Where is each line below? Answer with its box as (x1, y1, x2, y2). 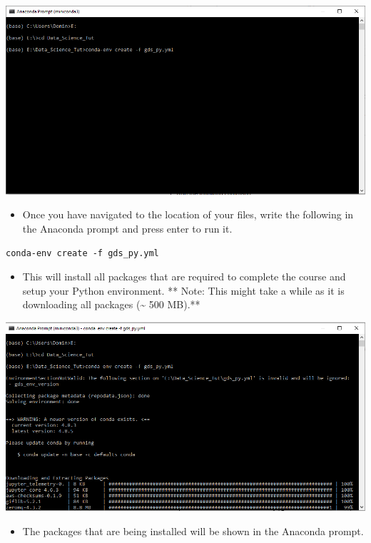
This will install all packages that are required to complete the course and (22, 269, 346, 284)
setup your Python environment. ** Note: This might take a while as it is (22, 283, 345, 298)
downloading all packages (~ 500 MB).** (22, 297, 200, 312)
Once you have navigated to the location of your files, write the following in (22, 207, 354, 222)
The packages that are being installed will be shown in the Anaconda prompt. (22, 523, 364, 538)
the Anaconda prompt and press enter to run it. (22, 220, 233, 235)
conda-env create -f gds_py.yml (6, 248, 159, 259)
